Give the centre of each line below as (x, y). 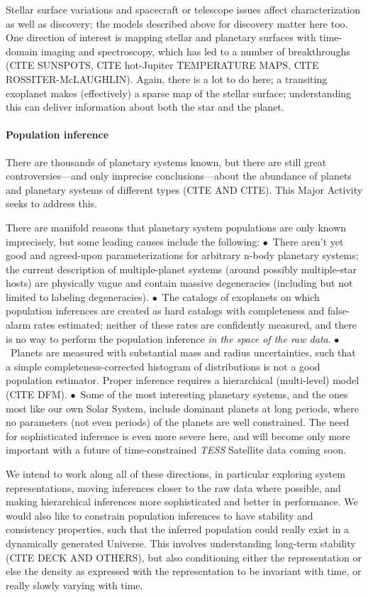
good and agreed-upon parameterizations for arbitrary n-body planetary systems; (182, 255)
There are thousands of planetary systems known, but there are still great (166, 161)
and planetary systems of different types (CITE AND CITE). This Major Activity (184, 189)
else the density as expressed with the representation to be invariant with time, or (184, 571)
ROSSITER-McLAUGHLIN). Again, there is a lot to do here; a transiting (167, 78)
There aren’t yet (308, 241)
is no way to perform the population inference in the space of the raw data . (168, 338)
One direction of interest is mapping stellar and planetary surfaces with (161, 37)
